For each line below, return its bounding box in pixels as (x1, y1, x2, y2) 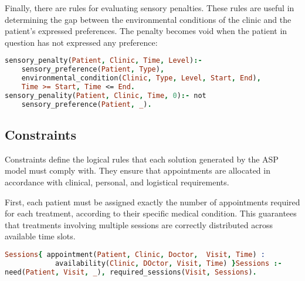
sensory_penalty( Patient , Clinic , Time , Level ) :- (5, 56, 202, 65)
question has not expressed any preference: (5, 36, 158, 48)
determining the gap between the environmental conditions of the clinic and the (5, 13, 292, 25)
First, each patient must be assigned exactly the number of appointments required (5, 195, 300, 208)
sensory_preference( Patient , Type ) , (21, 65, 165, 74)
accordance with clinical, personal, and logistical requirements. (5, 176, 229, 188)
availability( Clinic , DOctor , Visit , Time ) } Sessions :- (55, 259, 282, 268)
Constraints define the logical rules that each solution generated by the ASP (5, 153, 279, 165)
